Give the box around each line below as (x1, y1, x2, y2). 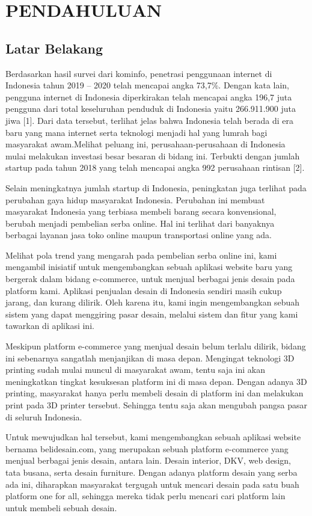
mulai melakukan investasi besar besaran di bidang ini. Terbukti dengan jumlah (5, 149, 300, 162)
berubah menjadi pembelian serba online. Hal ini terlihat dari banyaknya (5, 217, 275, 229)
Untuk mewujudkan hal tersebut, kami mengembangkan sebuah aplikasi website (5, 431, 301, 443)
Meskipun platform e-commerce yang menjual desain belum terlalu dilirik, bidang (5, 340, 306, 352)
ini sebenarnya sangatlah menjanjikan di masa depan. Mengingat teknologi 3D (5, 351, 295, 364)
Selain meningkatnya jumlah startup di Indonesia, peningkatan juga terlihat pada (5, 181, 307, 194)
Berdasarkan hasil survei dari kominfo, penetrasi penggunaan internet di (5, 67, 272, 79)
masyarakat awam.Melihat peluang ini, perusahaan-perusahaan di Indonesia (5, 138, 286, 150)
